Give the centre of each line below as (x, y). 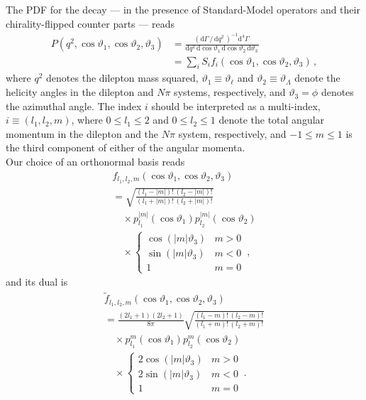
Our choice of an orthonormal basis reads (95, 162)
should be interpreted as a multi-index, (236, 106)
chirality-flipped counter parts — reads (90, 23)
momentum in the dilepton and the (82, 133)
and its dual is (37, 282)
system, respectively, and (232, 133)
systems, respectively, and (230, 92)
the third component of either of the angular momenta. (126, 147)
